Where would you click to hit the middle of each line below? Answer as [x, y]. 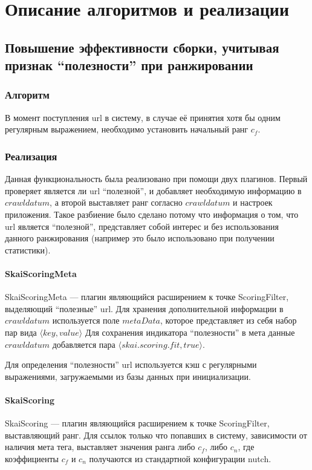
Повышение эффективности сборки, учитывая [142, 47]
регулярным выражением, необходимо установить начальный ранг [127, 129]
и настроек [253, 202]
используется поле [86, 320]
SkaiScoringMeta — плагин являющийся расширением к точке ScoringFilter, [147, 297]
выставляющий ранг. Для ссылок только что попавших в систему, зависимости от [156, 435]
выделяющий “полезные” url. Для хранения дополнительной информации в [144, 308]
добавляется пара [84, 344]
